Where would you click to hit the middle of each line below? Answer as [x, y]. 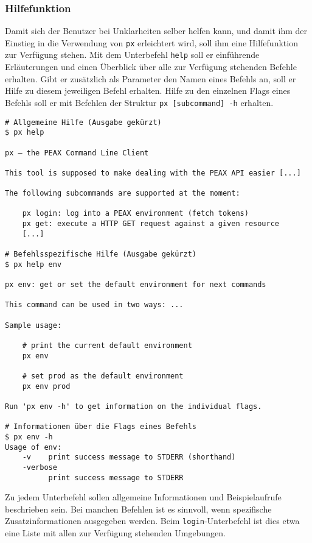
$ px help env [33, 264]
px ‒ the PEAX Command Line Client [77, 153]
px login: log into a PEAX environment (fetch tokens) [135, 214]
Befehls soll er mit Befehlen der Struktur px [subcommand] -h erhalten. [139, 102]
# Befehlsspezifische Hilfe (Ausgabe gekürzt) [101, 254]
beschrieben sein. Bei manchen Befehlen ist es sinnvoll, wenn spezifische [138, 509]
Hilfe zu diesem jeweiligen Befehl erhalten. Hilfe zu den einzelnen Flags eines [148, 90]
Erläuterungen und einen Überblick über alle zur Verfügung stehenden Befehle [151, 67]
